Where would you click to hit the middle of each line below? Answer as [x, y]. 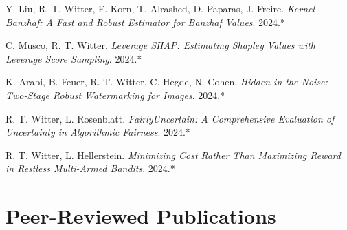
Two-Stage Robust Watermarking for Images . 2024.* [115, 95]
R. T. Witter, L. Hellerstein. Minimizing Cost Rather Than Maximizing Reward [173, 155]
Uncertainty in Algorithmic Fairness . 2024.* [98, 132]
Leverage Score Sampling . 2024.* [74, 58]
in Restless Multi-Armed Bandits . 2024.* [90, 168]
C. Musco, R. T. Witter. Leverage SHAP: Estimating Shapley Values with [160, 45]
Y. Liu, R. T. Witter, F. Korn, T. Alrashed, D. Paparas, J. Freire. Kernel [160, 8]
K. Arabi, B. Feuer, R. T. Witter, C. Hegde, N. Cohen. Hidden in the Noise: [167, 82]
